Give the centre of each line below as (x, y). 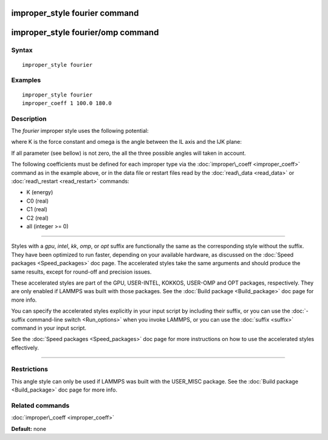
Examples (26, 80)
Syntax (22, 50)
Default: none (29, 428)
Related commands (40, 405)
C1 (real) (37, 209)
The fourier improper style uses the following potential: (80, 131)
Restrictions (30, 369)
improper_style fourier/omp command (85, 32)
